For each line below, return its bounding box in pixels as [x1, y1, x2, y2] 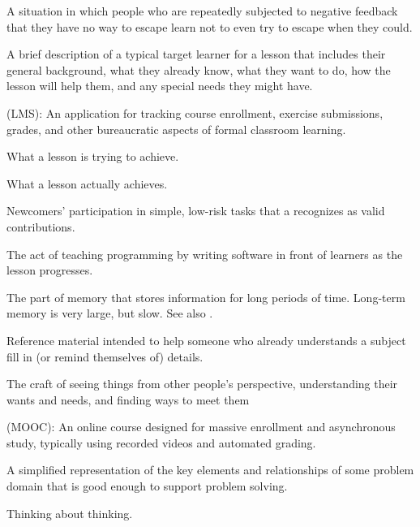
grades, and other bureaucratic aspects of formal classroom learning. [6, 120, 346, 137]
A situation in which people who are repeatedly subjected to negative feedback [6, 2, 398, 19]
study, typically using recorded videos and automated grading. [6, 434, 316, 451]
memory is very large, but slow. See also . [6, 305, 213, 322]
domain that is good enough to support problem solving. [6, 477, 288, 495]
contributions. [6, 218, 75, 235]
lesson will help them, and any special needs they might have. [6, 77, 313, 94]
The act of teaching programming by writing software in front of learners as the [6, 245, 403, 262]
